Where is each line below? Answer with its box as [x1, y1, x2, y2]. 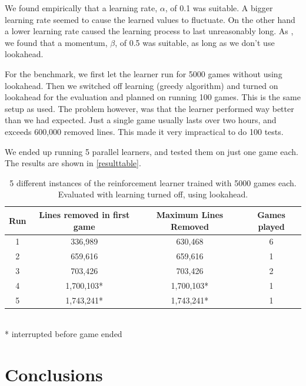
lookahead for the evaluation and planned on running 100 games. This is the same [5, 91, 301, 103]
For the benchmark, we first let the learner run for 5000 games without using [5, 67, 282, 80]
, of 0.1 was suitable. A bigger [165, 2, 273, 14]
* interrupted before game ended [5, 328, 122, 340]
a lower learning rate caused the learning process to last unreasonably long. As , [5, 25, 294, 37]
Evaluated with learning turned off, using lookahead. [58, 188, 248, 200]
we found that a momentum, [5, 36, 108, 48]
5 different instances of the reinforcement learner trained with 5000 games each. [9, 176, 297, 189]
